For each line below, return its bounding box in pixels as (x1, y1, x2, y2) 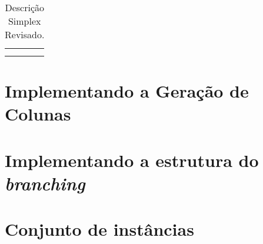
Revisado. (5, 28, 45, 41)
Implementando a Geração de (5, 79, 249, 103)
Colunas (5, 102, 71, 126)
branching (5, 171, 85, 195)
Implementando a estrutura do (5, 148, 259, 172)
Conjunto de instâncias (5, 217, 194, 241)
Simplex (8, 14, 41, 28)
